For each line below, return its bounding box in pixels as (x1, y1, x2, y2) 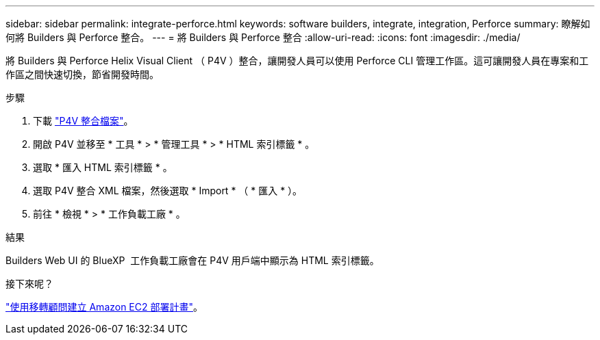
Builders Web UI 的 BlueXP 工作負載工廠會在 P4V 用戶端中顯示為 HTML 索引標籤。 (5, 254, 379, 266)
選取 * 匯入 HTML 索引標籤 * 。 (33, 161, 173, 173)
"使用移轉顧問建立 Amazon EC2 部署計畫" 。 (5, 301, 203, 313)
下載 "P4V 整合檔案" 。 (33, 115, 134, 127)
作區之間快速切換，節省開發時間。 (5, 68, 159, 80)
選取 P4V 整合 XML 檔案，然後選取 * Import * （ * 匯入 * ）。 (33, 185, 303, 196)
